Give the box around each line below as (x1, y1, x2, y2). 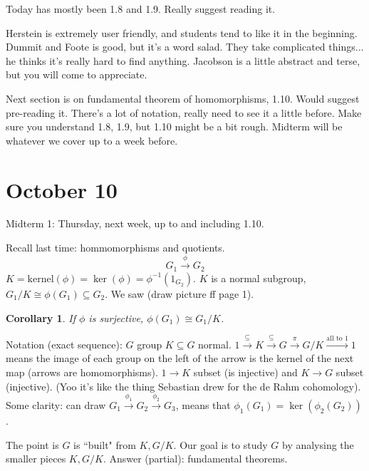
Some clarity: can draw (6, 398, 106, 413)
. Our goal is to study (173, 437, 268, 452)
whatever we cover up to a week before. (6, 133, 178, 147)
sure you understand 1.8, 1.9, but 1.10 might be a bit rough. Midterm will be (6, 119, 343, 134)
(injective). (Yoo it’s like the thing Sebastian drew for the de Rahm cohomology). (6, 378, 361, 393)
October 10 (6, 175, 118, 204)
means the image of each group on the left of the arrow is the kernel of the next (6, 351, 354, 366)
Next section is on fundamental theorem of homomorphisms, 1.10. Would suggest (6, 90, 360, 105)
